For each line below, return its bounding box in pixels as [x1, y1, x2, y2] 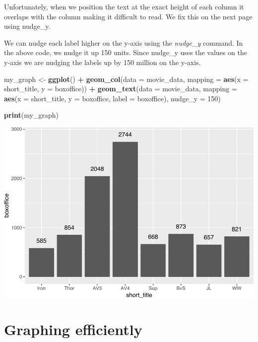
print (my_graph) [4, 110, 59, 120]
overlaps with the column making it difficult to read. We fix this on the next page [4, 11, 253, 21]
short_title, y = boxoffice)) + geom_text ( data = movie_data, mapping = [4, 83, 237, 94]
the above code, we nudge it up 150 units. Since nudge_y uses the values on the [4, 47, 247, 58]
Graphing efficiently [4, 319, 142, 340]
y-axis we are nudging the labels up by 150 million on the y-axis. [4, 57, 201, 67]
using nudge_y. [4, 21, 51, 31]
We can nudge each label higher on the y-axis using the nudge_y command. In [4, 37, 243, 48]
